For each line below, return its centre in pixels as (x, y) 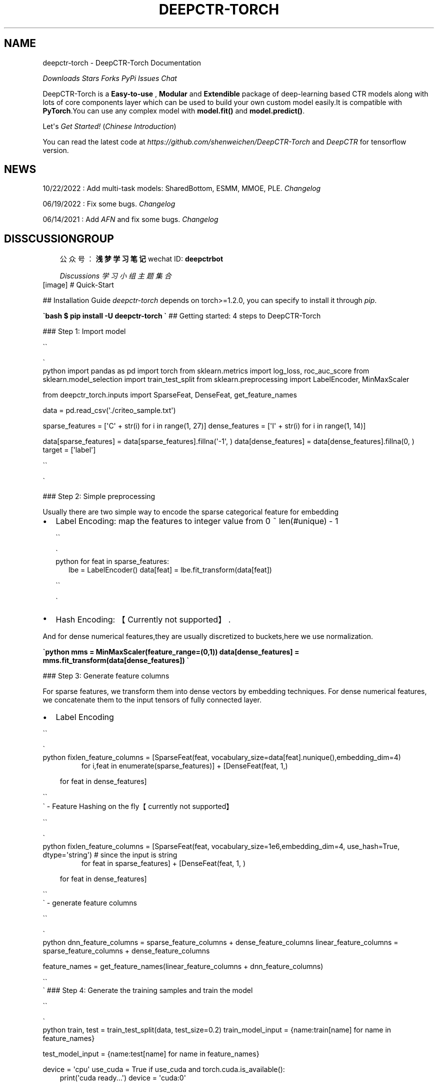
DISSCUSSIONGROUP (59, 238)
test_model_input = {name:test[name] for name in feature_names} (151, 1054)
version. (56, 150)
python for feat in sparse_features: (112, 561)
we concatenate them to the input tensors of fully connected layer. (152, 700)
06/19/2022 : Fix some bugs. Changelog (109, 204)
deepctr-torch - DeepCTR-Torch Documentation (122, 62)
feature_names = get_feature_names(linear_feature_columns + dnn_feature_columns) (183, 966)
